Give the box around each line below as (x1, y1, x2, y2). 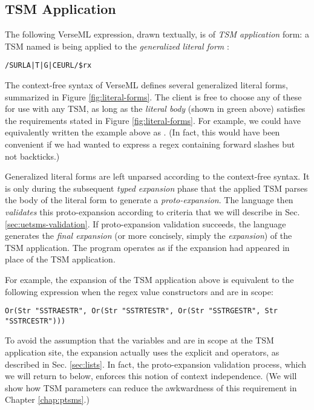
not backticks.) (5, 149, 60, 162)
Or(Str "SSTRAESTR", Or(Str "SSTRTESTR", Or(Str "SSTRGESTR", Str (5, 307, 278, 316)
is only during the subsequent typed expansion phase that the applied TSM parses (5, 181, 308, 194)
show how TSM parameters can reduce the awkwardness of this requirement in (5, 381, 297, 394)
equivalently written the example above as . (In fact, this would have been (5, 126, 280, 138)
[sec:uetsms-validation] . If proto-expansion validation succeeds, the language (5, 217, 286, 230)
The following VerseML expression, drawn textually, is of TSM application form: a (5, 28, 309, 41)
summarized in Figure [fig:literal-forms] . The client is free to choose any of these (5, 90, 302, 103)
